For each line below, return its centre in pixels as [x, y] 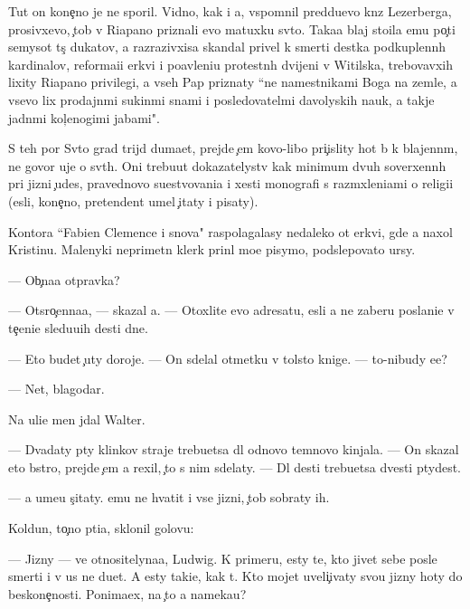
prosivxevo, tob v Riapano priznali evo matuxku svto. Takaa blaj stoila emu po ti [232, 29]
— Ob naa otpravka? [64, 279]
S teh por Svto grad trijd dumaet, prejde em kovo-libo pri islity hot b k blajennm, [233, 148]
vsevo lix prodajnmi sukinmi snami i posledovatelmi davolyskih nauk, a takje [221, 99]
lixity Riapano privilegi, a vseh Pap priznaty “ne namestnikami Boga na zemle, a [233, 82]
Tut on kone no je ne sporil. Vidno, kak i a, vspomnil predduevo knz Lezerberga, [230, 11]
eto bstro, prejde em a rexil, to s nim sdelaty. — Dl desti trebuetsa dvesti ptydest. [235, 466]
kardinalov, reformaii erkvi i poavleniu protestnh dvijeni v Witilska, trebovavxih [231, 64]
